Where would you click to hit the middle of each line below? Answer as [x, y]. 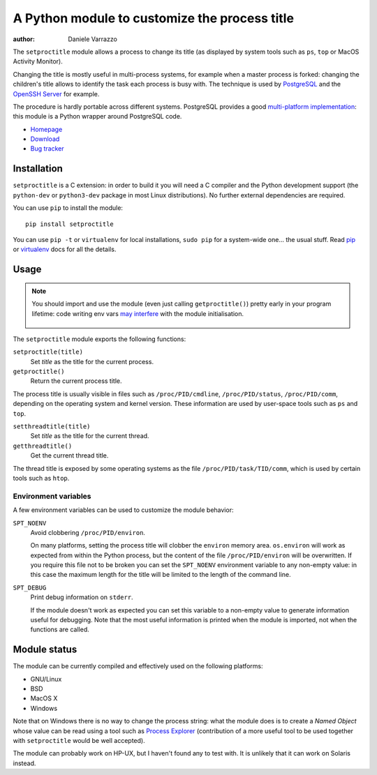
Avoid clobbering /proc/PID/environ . [88, 532]
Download [45, 139]
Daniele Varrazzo [93, 39]
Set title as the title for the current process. [92, 361]
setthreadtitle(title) [52, 427]
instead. [24, 763]
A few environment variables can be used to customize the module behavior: [123, 510]
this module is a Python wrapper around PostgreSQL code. [97, 116]
